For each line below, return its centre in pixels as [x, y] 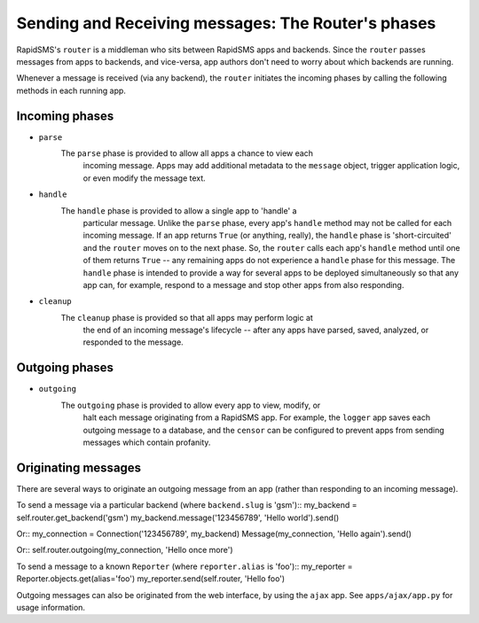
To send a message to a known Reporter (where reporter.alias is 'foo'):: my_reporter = [185, 566]
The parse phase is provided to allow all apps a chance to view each [187, 153]
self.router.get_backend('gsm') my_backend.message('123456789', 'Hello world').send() [178, 518]
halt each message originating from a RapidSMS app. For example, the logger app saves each [256, 417]
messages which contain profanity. [147, 442]
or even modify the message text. [144, 178]
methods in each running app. [71, 90]
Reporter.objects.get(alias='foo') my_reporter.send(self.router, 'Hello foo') [151, 579]
